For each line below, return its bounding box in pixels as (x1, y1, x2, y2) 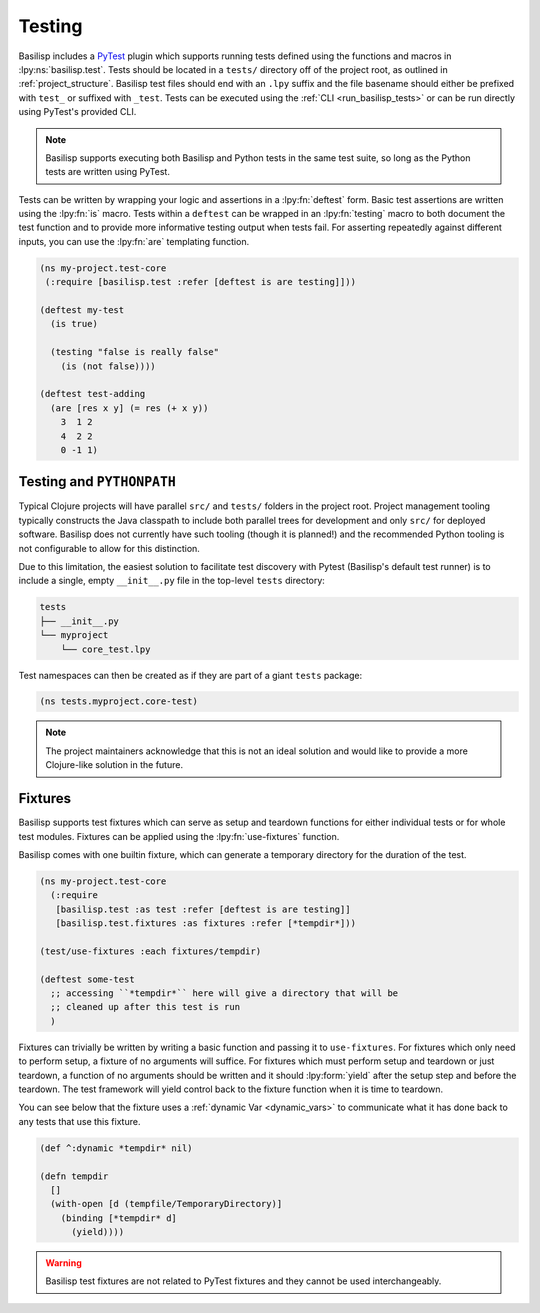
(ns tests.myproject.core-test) (39, 696, 199, 707)
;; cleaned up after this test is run (50, 1001, 240, 1013)
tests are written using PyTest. (45, 166, 170, 178)
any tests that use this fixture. (18, 1115, 141, 1127)
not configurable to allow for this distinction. (18, 542, 200, 554)
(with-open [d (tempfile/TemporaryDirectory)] (50, 1198, 283, 1210)
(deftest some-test (39, 973, 135, 985)
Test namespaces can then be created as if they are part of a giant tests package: (18, 669, 363, 681)
